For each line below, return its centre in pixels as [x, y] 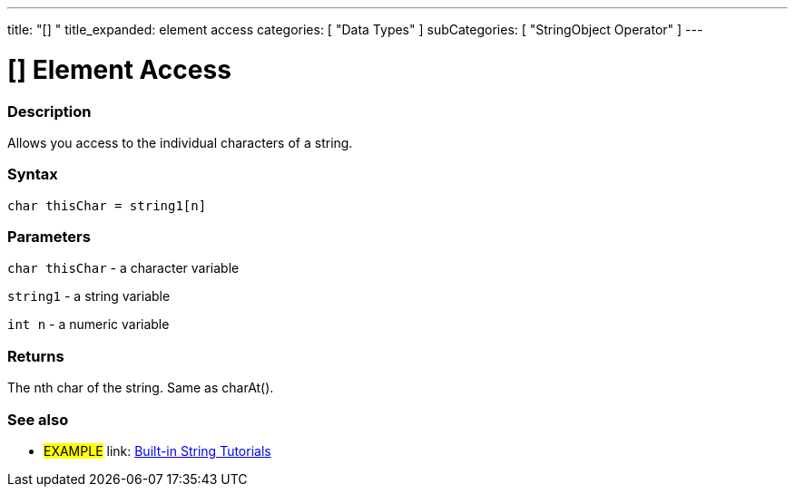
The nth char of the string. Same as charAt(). [141, 388]
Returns [36, 356]
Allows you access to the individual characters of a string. [180, 142]
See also [38, 419]
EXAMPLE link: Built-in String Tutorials [157, 450]
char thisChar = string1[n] [107, 205]
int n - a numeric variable [88, 324]
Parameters [49, 237]
